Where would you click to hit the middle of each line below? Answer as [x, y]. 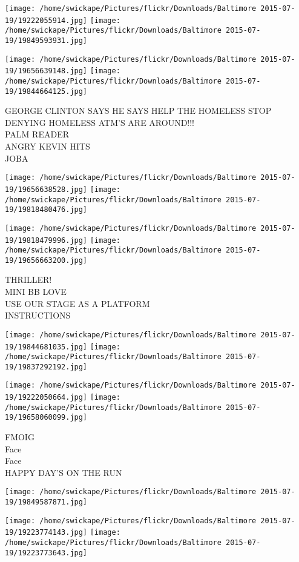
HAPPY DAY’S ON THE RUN [64, 472]
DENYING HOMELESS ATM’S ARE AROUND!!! [100, 122]
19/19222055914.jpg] [46, 20]
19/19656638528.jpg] [46, 189]
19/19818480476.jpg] [46, 210]
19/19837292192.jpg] [46, 367]
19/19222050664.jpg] [46, 398]
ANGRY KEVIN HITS [48, 146]
